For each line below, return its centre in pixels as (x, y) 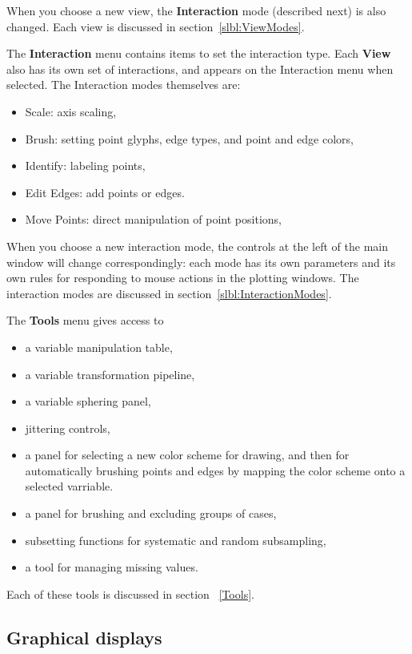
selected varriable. (69, 486)
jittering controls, (68, 428)
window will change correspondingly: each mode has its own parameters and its (201, 262)
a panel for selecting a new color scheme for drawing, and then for (187, 455)
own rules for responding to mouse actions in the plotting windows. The (183, 278)
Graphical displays (84, 637)
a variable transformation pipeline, (110, 374)
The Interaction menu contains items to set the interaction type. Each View (199, 53)
